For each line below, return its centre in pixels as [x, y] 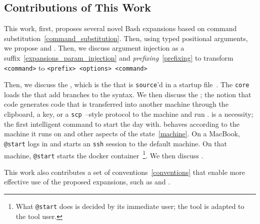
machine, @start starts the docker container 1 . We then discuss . [104, 154]
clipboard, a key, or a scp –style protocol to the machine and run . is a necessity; [129, 114]
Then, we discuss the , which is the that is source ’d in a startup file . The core [127, 84]
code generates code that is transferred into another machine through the [116, 104]
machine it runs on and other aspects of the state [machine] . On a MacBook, [122, 134]
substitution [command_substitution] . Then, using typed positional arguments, [126, 38]
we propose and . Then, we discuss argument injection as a [94, 48]
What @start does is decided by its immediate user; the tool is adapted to [130, 206]
